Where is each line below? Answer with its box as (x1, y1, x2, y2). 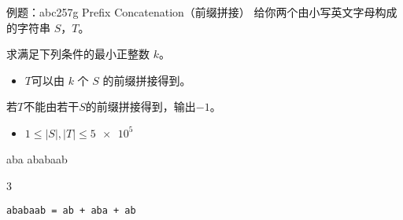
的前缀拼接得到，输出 (85, 98, 196, 115)
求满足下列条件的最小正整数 (6, 46, 150, 62)
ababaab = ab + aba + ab (6, 205, 136, 217)
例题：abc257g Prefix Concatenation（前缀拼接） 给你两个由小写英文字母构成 (6, 4, 397, 20)
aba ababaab (6, 150, 68, 167)
